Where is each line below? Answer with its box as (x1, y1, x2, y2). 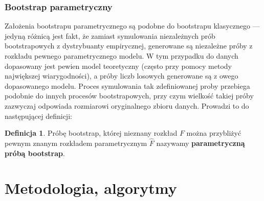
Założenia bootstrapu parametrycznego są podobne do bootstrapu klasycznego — (5, 20, 260, 31)
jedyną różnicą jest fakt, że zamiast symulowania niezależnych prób (5, 30, 215, 41)
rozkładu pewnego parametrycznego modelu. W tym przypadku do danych (5, 51, 238, 61)
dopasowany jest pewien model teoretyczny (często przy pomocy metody (5, 60, 232, 71)
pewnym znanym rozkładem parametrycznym (5, 137, 147, 148)
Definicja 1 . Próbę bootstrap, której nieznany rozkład (5, 128, 178, 138)
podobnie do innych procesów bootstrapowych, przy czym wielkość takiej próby (5, 90, 254, 101)
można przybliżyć (186, 128, 241, 138)
